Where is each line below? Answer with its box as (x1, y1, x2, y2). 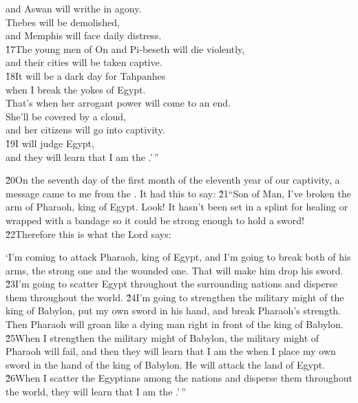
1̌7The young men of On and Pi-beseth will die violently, (6, 41, 245, 56)
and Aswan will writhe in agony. (6, 1, 142, 15)
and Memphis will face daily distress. (6, 28, 162, 43)
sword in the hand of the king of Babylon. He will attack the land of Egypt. (6, 357, 326, 371)
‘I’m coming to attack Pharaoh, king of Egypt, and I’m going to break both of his (6, 250, 351, 264)
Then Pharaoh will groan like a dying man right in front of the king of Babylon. (6, 317, 344, 331)
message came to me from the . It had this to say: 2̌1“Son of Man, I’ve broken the (6, 186, 351, 200)
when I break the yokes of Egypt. (6, 82, 146, 96)
